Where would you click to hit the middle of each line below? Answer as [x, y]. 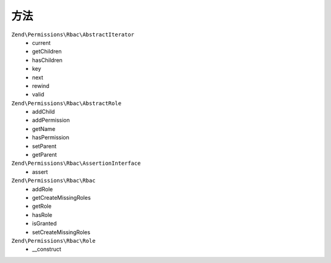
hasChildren [47, 60]
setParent [44, 146]
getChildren [47, 52]
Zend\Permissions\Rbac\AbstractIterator [73, 34]
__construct [47, 249]
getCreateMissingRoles [62, 197]
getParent [45, 155]
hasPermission [51, 138]
